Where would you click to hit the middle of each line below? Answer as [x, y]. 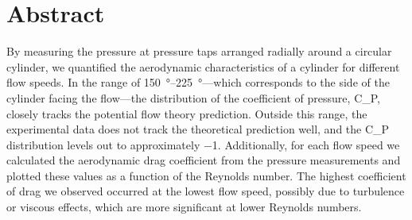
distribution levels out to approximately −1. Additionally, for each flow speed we [203, 144]
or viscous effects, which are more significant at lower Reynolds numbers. [184, 207]
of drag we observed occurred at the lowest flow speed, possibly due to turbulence [206, 191]
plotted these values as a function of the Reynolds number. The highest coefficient [206, 175]
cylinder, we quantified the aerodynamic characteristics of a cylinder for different [203, 66]
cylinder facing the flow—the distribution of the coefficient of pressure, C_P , [194, 97]
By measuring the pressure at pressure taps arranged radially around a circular [199, 51]
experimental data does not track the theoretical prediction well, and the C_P [198, 129]
